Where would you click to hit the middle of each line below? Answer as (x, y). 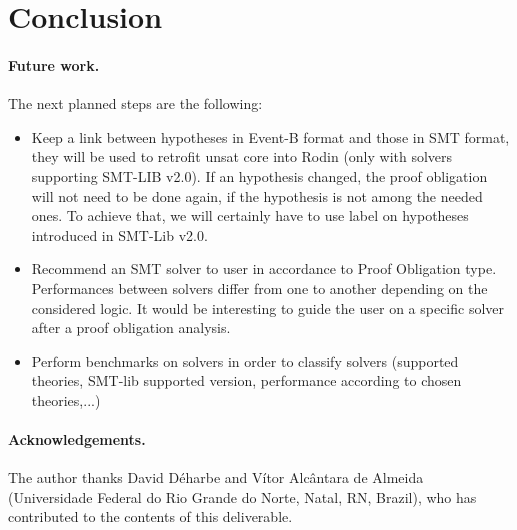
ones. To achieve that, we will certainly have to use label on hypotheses (250, 215)
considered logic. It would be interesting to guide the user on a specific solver (268, 307)
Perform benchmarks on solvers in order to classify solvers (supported (245, 360)
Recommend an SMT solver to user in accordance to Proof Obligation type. (264, 268)
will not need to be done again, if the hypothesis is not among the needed (257, 195)
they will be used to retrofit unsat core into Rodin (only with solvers (242, 156)
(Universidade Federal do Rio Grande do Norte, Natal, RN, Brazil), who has (242, 496)
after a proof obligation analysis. (131, 327)
